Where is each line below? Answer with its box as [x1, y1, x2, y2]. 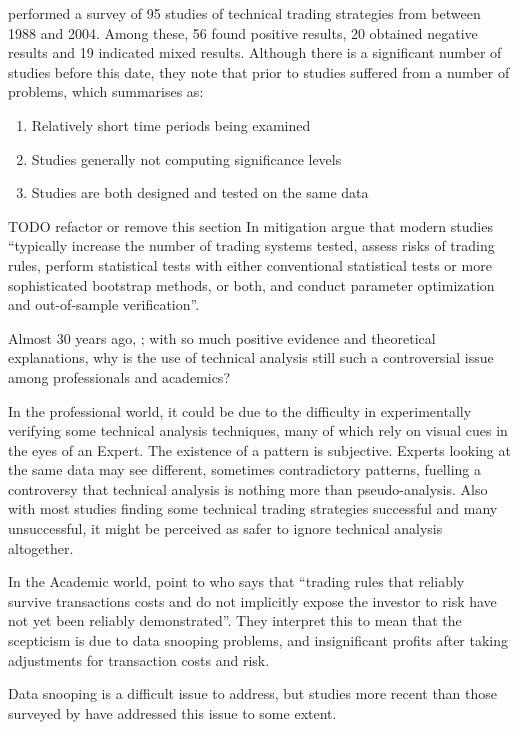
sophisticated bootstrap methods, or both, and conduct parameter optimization [8, 274, 495, 295]
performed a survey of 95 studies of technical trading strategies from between [8, 3, 481, 23]
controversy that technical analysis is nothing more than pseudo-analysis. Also [8, 478, 488, 499]
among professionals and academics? [8, 366, 230, 387]
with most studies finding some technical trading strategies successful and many [8, 498, 498, 519]
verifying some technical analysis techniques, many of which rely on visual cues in [8, 420, 508, 441]
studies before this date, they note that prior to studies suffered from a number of [8, 61, 510, 82]
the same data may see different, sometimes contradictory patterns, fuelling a [8, 459, 481, 480]
